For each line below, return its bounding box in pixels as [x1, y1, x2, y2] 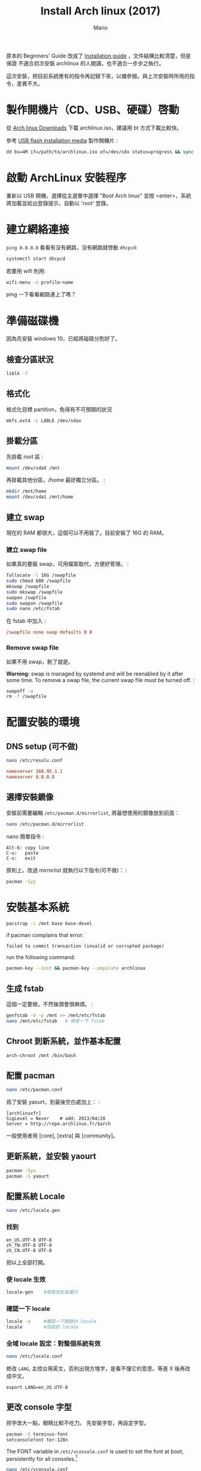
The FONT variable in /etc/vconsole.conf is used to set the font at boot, [6, 1448, 184, 1455]
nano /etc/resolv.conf [6, 758, 63, 764]
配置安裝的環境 [6, 716, 80, 730]
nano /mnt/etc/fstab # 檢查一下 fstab [6, 1018, 105, 1024]
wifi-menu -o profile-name [6, 279, 74, 286]
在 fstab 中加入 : [6, 617, 46, 625]
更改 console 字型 [6, 1402, 72, 1412]
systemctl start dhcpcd [6, 256, 66, 262]
